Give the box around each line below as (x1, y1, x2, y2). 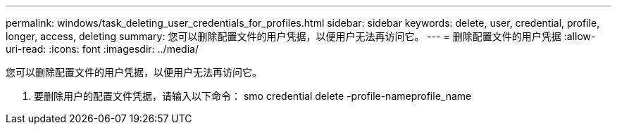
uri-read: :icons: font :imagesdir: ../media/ (6, 43, 199, 55)
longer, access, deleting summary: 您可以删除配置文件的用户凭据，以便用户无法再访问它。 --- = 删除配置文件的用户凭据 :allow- (6, 30, 596, 42)
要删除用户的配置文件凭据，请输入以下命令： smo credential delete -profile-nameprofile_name (34, 90, 472, 102)
